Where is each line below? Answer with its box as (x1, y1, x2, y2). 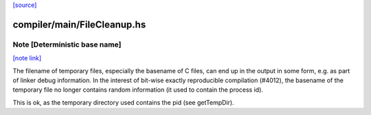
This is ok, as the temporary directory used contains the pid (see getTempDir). (12, 98, 234, 106)
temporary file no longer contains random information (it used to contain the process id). (12, 86, 264, 94)
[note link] (12, 54, 42, 62)
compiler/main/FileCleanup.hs (12, 18, 146, 30)
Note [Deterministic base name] (12, 40, 122, 49)
